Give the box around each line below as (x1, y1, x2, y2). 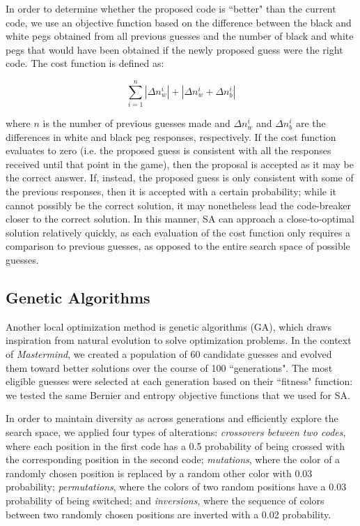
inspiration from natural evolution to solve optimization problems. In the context (6, 333, 352, 347)
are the (295, 116, 326, 130)
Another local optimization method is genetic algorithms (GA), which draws (6, 319, 331, 333)
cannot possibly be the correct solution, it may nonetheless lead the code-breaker (6, 197, 351, 212)
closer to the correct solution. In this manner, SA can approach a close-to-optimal (6, 211, 354, 226)
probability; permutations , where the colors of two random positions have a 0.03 (6, 479, 347, 494)
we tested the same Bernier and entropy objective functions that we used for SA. (6, 387, 350, 402)
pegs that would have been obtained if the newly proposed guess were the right (6, 42, 343, 57)
